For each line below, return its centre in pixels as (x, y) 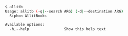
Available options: (25, 24)
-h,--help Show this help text (58, 29)
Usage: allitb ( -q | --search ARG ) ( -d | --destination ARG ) (64, 11)
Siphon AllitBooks (28, 16)
